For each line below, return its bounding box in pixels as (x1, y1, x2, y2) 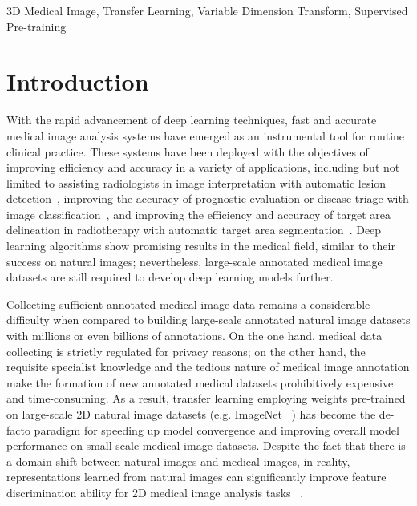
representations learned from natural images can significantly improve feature (6, 468, 387, 485)
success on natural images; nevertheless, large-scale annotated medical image (6, 253, 383, 269)
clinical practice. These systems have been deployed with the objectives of (6, 143, 369, 160)
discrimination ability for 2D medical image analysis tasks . (6, 484, 304, 500)
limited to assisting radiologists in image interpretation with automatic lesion (6, 174, 387, 191)
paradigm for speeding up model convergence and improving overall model (34, 421, 399, 438)
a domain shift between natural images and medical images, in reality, (6, 452, 350, 469)
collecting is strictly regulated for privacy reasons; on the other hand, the (6, 342, 366, 359)
